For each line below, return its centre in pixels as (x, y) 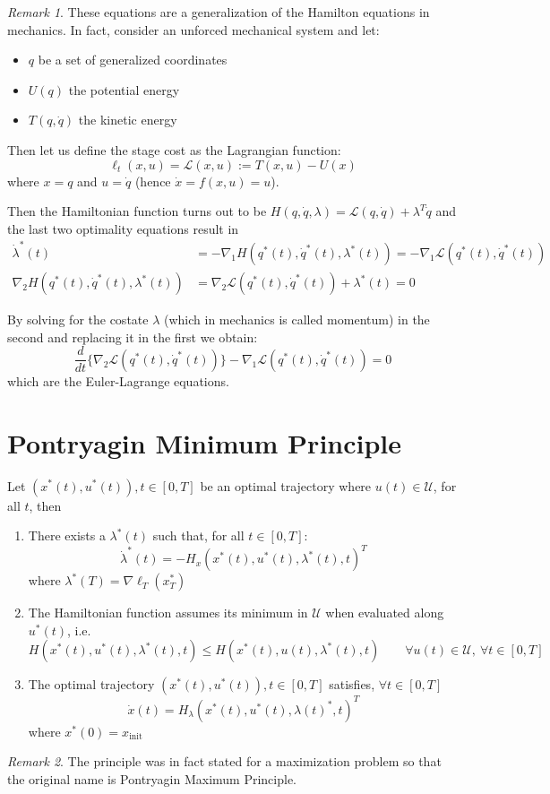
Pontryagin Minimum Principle (205, 442)
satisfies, (352, 684)
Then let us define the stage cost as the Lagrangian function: (174, 149)
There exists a (67, 535)
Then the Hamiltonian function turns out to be (137, 211)
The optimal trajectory (91, 684)
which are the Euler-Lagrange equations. (118, 380)
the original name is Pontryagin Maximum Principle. (152, 779)
